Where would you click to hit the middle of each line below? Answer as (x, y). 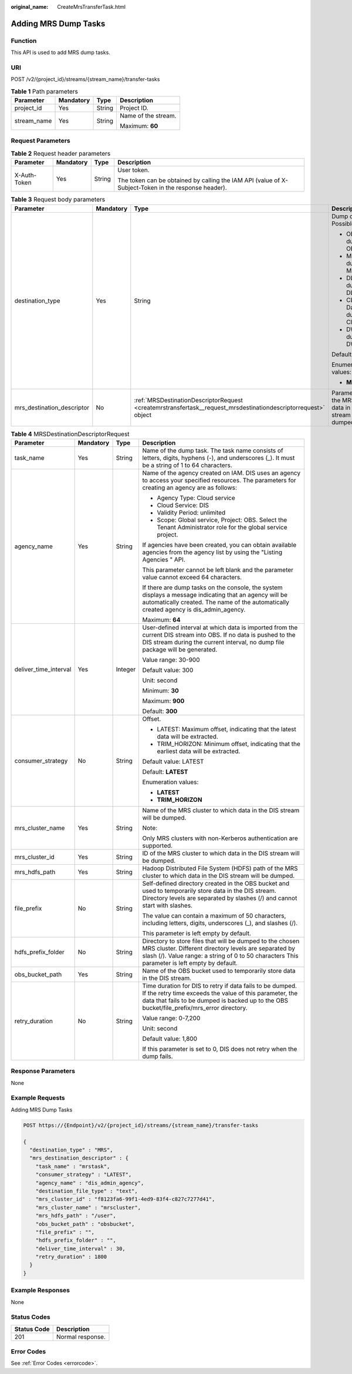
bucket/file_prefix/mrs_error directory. (195, 1007)
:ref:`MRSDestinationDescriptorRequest (189, 400)
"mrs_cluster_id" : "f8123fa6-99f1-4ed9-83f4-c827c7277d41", (125, 1199)
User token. (133, 170)
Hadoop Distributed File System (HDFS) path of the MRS (220, 868)
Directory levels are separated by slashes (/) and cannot (220, 898)
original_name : (30, 7)
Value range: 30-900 (171, 660)
